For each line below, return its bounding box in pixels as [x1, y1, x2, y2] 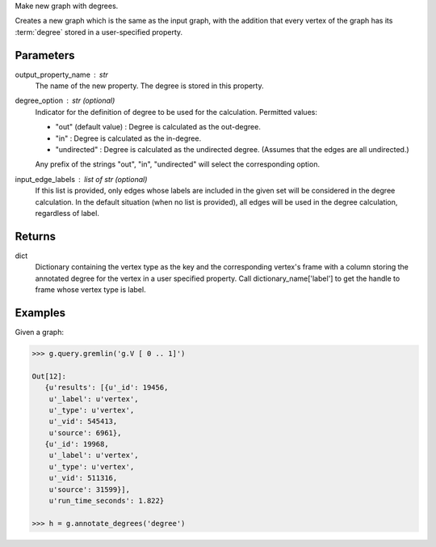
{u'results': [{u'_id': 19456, [44, 383, 169, 392]
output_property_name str [15, 70, 109, 79]
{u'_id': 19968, [44, 439, 109, 449]
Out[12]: [31, 371, 67, 380]
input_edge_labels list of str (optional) [15, 174, 148, 184]
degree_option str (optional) [15, 95, 115, 105]
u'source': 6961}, [48, 428, 122, 437]
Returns [15, 229, 57, 243]
